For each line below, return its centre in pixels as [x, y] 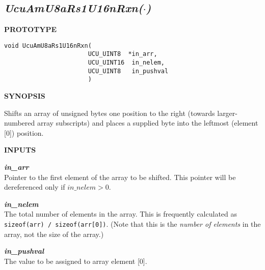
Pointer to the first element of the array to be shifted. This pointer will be [120, 177]
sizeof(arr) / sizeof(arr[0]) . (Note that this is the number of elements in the [132, 224]
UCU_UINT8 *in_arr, [123, 54]
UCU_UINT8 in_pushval [128, 71]
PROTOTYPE [30, 29]
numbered [20, 123]
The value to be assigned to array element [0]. [76, 261]
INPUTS [20, 150]
